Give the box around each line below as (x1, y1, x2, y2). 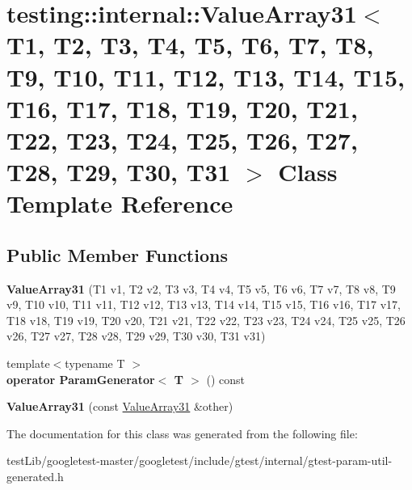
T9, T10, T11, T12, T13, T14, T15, (6, 60, 405, 93)
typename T (65, 355, 125, 372)
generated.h (6, 468, 64, 485)
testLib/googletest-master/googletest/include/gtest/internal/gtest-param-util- (6, 452, 393, 469)
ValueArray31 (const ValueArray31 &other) (6, 398, 233, 415)
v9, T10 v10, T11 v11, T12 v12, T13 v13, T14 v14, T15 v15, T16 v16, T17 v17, (6, 296, 401, 313)
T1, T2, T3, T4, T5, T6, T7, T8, (6, 28, 374, 61)
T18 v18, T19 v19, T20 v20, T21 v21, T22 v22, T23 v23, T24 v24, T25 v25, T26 (6, 311, 406, 328)
